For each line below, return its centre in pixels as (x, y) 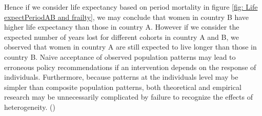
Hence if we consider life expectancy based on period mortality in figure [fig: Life (131, 7)
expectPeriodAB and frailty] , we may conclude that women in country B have (127, 17)
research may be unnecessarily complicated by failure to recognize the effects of (128, 97)
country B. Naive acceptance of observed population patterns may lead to (120, 56)
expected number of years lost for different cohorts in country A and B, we (122, 37)
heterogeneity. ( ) (30, 107)
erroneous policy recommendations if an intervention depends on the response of (130, 67)
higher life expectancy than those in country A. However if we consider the (122, 27)
